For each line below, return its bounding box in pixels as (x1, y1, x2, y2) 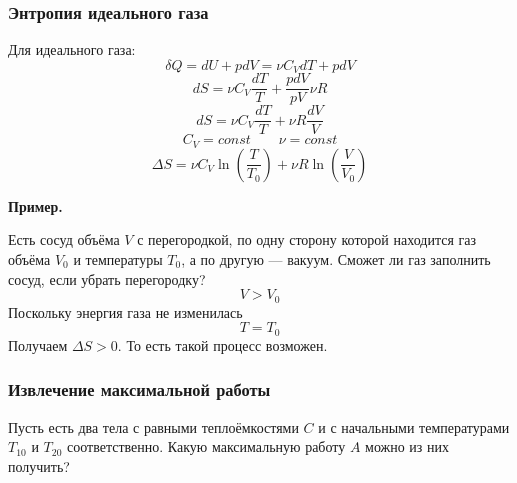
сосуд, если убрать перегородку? (8, 268, 206, 289)
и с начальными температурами (318, 416, 510, 437)
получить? (8, 455, 70, 476)
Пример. (8, 195, 63, 216)
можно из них (365, 436, 450, 457)
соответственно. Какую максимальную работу (67, 436, 346, 457)
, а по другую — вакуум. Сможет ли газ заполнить (181, 249, 491, 270)
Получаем (8, 334, 68, 355)
